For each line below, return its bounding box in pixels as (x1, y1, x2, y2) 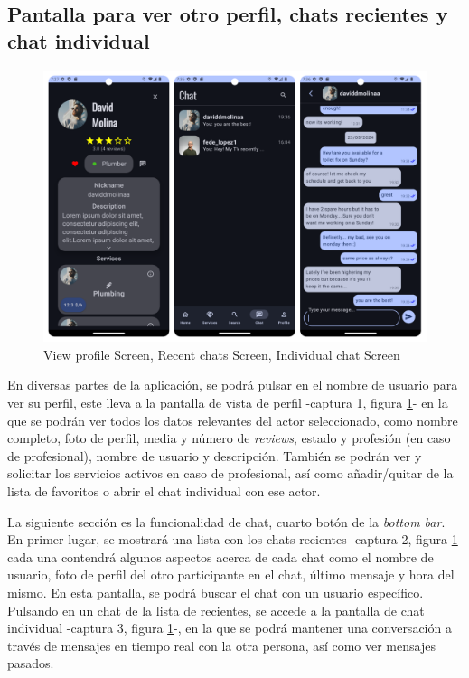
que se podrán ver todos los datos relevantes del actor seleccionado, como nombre (7, 410, 458, 429)
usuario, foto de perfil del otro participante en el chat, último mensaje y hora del (7, 565, 455, 584)
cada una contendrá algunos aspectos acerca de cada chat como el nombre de (7, 547, 434, 566)
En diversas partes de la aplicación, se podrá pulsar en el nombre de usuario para (7, 375, 458, 394)
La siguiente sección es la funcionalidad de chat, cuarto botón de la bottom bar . (7, 512, 446, 531)
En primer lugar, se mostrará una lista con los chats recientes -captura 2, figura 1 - (7, 530, 463, 549)
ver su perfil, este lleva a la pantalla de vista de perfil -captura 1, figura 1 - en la (7, 392, 448, 411)
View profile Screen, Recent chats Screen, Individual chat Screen (43, 344, 400, 363)
